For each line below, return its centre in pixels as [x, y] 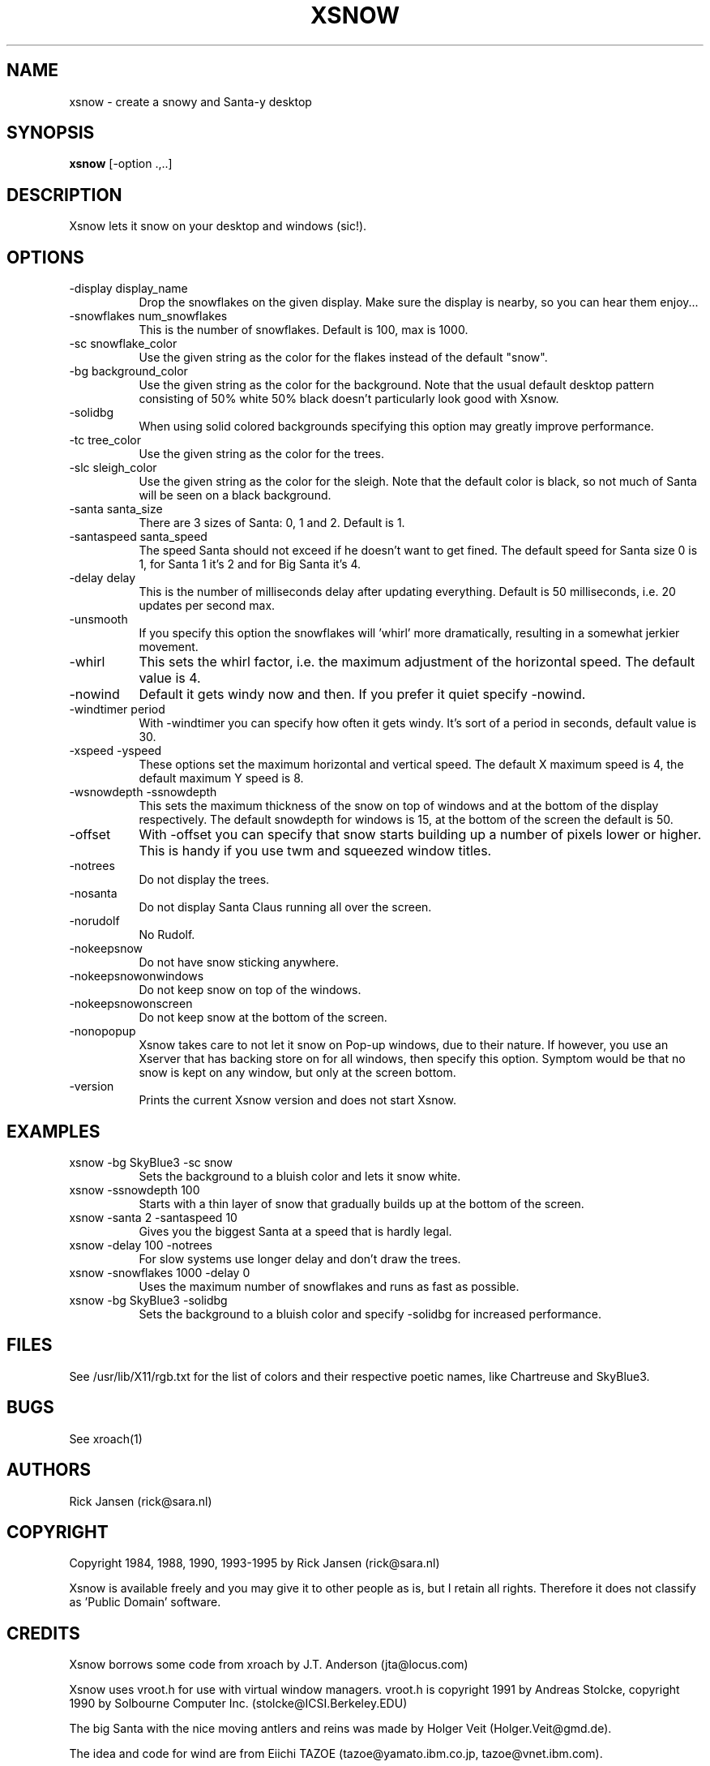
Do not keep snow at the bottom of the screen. [263, 1018]
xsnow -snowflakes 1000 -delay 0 [160, 1272]
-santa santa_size [116, 509]
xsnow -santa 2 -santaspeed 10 [153, 1217]
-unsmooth [98, 619]
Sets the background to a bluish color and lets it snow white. [300, 1176]
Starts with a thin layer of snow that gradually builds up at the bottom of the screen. [361, 1203]
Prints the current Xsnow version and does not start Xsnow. [298, 1100]
